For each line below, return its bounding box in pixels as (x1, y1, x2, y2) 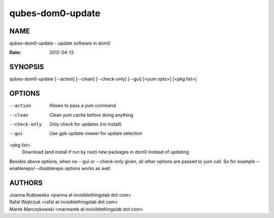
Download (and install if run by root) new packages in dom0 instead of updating (22, 149, 189, 155)
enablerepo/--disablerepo (9, 165, 64, 171)
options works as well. (64, 165, 112, 171)
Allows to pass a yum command (49, 103, 116, 109)
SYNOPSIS (9, 63, 44, 71)
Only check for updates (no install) (49, 121, 122, 127)
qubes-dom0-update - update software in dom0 (9, 40, 111, 47)
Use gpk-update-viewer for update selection (49, 130, 143, 137)
